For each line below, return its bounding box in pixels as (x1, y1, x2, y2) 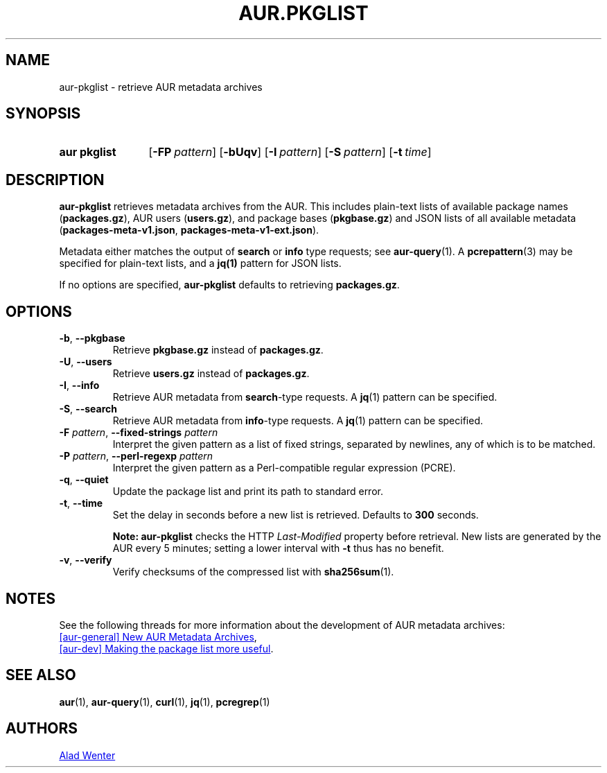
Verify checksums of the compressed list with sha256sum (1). (112, 566, 394, 578)
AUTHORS (6, 720, 78, 738)
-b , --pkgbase (59, 332, 125, 345)
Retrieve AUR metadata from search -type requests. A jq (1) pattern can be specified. (112, 391, 498, 403)
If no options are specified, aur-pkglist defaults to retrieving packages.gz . (59, 279, 400, 291)
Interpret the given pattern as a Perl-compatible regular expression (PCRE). (112, 462, 456, 474)
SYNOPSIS (6, 105, 81, 123)
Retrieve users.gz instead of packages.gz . (112, 367, 310, 380)
